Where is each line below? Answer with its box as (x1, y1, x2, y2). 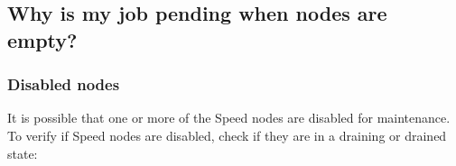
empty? (7, 25, 78, 53)
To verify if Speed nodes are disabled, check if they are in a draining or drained (7, 125, 447, 144)
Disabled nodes (7, 73, 120, 96)
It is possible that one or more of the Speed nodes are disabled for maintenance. (7, 108, 451, 127)
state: (7, 143, 38, 162)
